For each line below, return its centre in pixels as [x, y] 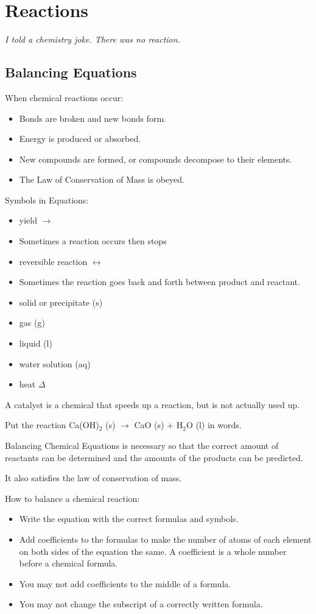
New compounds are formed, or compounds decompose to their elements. [156, 159]
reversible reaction [53, 261]
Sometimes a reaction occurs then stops [93, 241]
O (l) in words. [214, 425]
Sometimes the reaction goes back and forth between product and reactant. [160, 282]
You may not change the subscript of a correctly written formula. [141, 604]
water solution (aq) [55, 363]
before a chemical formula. [68, 563]
